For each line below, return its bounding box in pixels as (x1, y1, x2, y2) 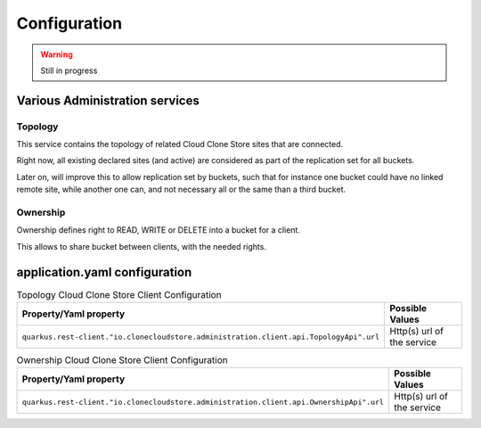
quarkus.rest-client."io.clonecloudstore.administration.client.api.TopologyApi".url (21, 332, 380, 342)
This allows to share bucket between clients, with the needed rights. (16, 241, 267, 251)
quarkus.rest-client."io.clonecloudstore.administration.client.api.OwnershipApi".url (21, 397, 385, 407)
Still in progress (40, 65, 98, 76)
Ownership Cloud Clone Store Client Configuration (16, 354, 229, 366)
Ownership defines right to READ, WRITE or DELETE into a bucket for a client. (16, 225, 300, 235)
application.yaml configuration (16, 264, 192, 280)
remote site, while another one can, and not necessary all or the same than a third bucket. (16, 184, 346, 195)
